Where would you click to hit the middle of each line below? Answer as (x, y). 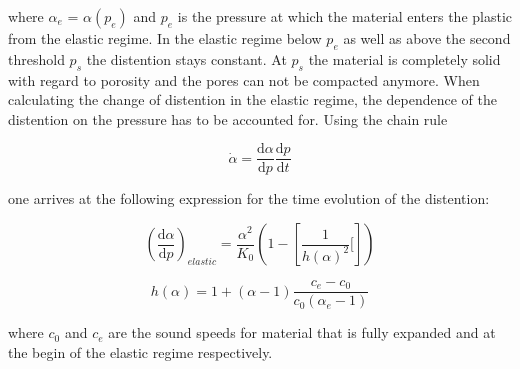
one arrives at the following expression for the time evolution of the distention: (249, 198)
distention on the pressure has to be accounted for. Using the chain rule (228, 118)
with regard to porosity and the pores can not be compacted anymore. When (244, 79)
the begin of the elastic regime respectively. (140, 351)
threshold (36, 58)
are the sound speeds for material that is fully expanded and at (302, 332)
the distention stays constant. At (186, 58)
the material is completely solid (404, 58)
